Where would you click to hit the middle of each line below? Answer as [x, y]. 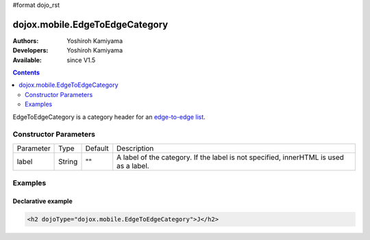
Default [97, 148]
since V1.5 [81, 60]
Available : [27, 60]
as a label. [133, 165]
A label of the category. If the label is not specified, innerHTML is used [230, 157]
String [68, 161]
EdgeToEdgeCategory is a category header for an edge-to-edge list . [109, 117]
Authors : [26, 40]
